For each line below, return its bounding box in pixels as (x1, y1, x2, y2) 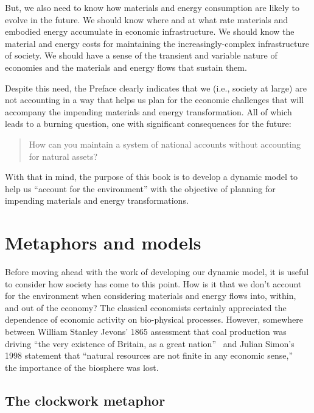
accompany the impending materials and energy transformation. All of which (5, 105, 292, 118)
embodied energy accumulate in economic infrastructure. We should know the (5, 25, 295, 38)
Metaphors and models (5, 230, 201, 255)
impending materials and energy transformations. (5, 194, 189, 207)
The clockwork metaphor (5, 390, 166, 409)
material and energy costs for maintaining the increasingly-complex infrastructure (5, 37, 309, 49)
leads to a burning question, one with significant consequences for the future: (5, 117, 291, 130)
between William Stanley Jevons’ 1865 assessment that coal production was (5, 325, 287, 337)
